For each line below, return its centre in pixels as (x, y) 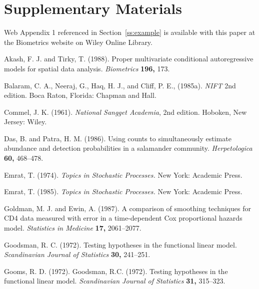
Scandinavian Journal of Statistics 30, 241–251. (77, 254)
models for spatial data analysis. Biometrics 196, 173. (87, 68)
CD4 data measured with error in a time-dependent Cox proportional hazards (123, 218)
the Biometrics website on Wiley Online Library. (78, 42)
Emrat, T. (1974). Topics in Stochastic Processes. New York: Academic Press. (123, 174)
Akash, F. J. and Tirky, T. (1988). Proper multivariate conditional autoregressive (129, 59)
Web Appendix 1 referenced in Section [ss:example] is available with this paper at (130, 32)
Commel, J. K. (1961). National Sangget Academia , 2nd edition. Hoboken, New (125, 112)
